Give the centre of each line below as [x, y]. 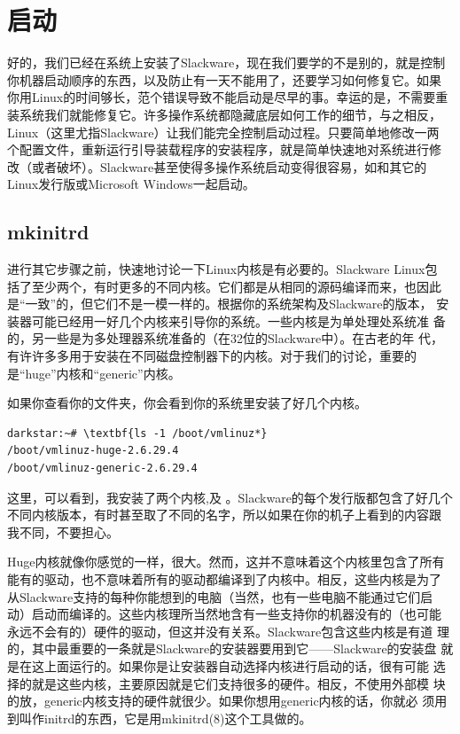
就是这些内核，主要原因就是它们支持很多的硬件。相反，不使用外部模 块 [238, 683]
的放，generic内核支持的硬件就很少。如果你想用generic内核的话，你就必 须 [221, 701]
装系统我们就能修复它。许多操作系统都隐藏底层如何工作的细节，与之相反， [224, 114]
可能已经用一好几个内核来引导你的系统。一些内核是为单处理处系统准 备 [238, 320]
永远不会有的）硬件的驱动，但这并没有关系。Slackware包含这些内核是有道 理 [228, 631]
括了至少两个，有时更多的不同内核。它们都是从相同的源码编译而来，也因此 [224, 286]
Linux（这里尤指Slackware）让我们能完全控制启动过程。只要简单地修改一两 [223, 132]
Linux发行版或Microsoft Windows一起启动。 [131, 184]
